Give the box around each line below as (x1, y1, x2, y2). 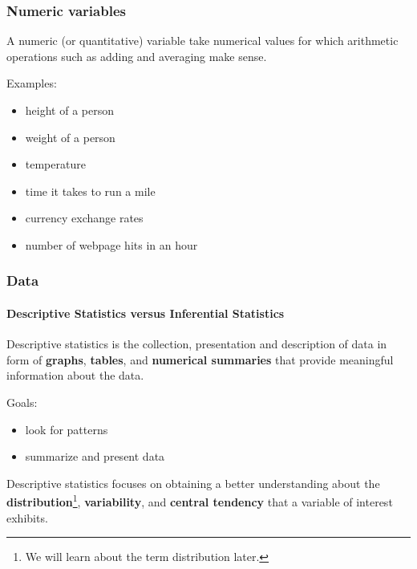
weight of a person (25, 128, 115, 145)
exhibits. (6, 509, 48, 526)
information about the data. (6, 367, 144, 384)
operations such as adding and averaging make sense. (6, 47, 267, 64)
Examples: (6, 75, 57, 91)
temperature (25, 156, 86, 173)
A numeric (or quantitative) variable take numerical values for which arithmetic (6, 32, 399, 49)
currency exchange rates (25, 209, 144, 226)
